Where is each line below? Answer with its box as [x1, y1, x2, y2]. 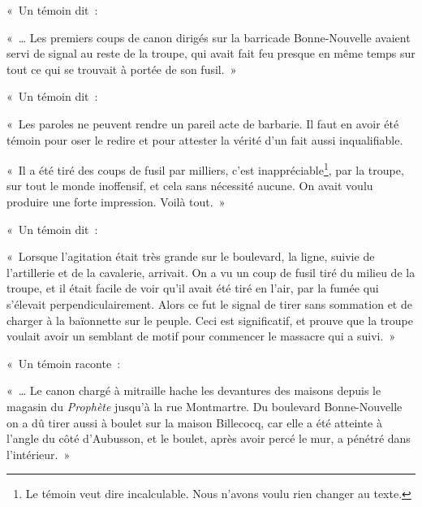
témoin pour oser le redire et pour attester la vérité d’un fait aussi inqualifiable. [6, 131, 403, 148]
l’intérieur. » [6, 445, 71, 462]
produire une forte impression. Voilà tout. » [6, 193, 226, 210]
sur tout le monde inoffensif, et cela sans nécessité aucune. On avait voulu [6, 177, 373, 194]
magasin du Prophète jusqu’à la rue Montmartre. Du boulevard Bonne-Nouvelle [6, 397, 403, 414]
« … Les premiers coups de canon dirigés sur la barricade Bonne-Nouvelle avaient [6, 28, 411, 45]
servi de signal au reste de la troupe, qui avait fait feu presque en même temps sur [6, 45, 416, 62]
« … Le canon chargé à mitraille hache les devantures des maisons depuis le [6, 382, 381, 399]
